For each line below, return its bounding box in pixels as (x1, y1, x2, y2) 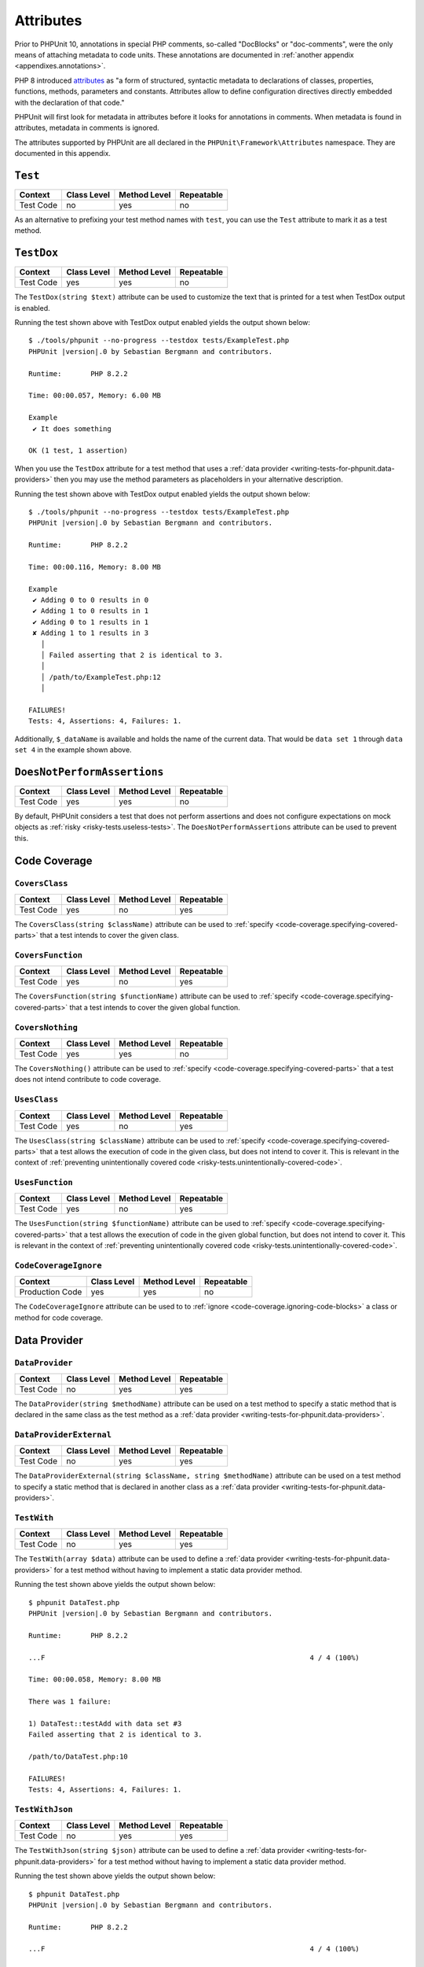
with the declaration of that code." (14, 98, 125, 107)
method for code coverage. (14, 1312, 104, 1322)
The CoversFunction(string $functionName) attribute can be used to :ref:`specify (14, 991, 298, 1001)
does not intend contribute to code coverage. (14, 1075, 161, 1084)
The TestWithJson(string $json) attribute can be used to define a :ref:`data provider (14, 1846, 305, 1855)
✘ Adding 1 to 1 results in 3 (32, 629, 149, 637)
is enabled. (14, 303, 50, 312)
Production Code (19, 1286, 82, 1297)
